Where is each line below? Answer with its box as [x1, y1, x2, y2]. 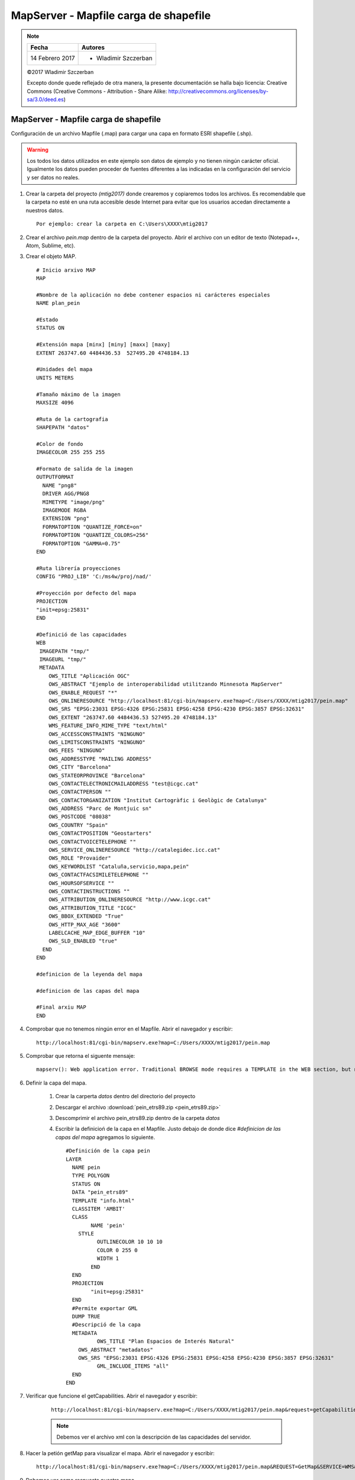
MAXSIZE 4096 [36, 399, 74, 406]
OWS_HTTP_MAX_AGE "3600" [48, 921, 121, 928]
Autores [81, 43, 105, 52]
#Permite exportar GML [72, 1305, 138, 1311]
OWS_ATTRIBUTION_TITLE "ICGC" [48, 905, 136, 911]
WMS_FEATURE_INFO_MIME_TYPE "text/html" [48, 722, 168, 729]
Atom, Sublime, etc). [25, 242, 76, 249]
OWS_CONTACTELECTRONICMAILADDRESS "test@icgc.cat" [48, 780, 199, 787]
